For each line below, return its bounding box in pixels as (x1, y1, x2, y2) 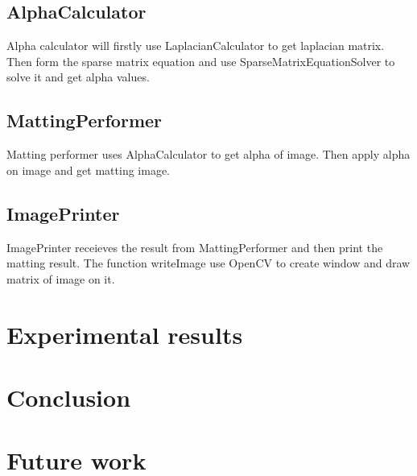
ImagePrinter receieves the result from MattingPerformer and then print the (6, 238, 383, 255)
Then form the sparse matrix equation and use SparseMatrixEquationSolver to (6, 52, 395, 69)
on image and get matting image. (6, 161, 170, 178)
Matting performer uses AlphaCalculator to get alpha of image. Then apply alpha (6, 146, 411, 163)
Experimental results (6, 317, 243, 350)
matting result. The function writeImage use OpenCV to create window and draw (6, 255, 411, 271)
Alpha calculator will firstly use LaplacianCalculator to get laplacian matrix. (6, 37, 385, 54)
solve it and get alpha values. (6, 68, 150, 85)
